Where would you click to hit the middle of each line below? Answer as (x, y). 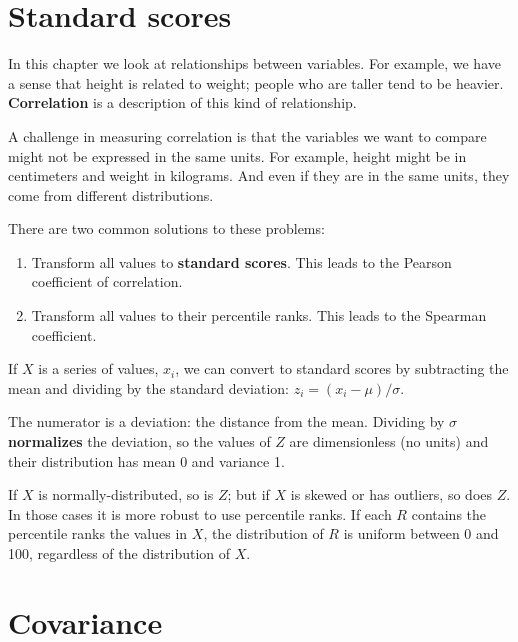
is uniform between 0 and (421, 533)
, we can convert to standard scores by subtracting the (342, 368)
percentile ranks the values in (98, 533)
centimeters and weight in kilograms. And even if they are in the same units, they (259, 175)
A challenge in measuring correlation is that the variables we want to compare (247, 135)
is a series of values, (98, 368)
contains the (449, 513)
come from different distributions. (111, 194)
